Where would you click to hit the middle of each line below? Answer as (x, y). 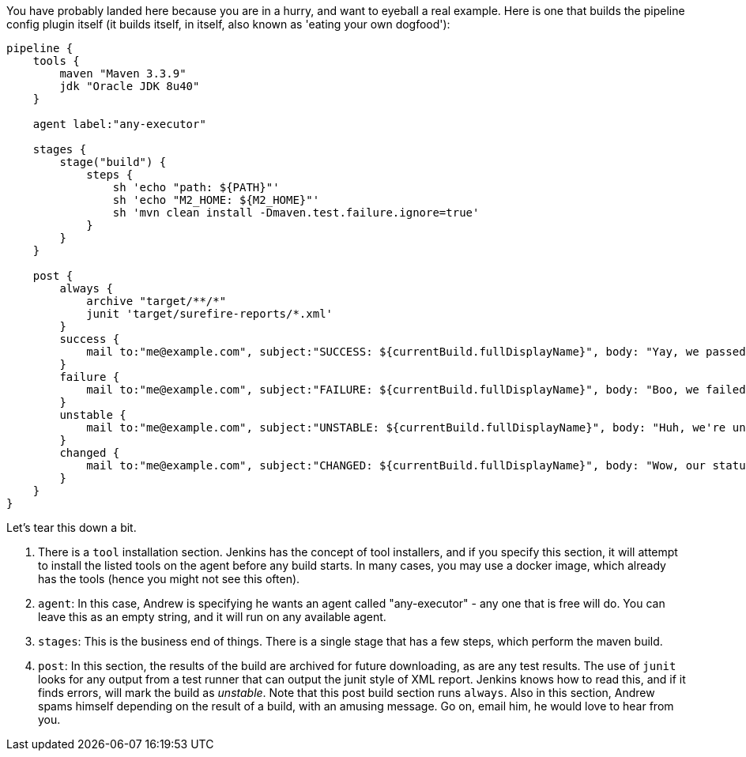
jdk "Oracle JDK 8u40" (130, 86)
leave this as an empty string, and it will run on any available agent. (212, 617)
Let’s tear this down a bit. (72, 527)
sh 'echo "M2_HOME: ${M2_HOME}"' (216, 200)
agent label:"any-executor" (119, 124)
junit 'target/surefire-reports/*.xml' (210, 314)
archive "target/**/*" (156, 301)
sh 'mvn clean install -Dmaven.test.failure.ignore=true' (296, 213)
